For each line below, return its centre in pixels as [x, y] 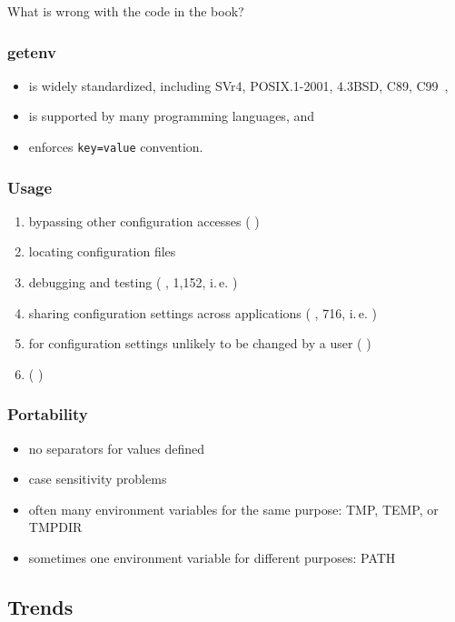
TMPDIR [55, 527]
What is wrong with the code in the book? [126, 11]
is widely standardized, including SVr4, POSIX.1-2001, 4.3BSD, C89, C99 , [238, 85]
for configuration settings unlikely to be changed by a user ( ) [200, 343]
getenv [32, 51]
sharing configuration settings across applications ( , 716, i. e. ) [203, 312]
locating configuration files [102, 251]
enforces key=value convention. [116, 146]
